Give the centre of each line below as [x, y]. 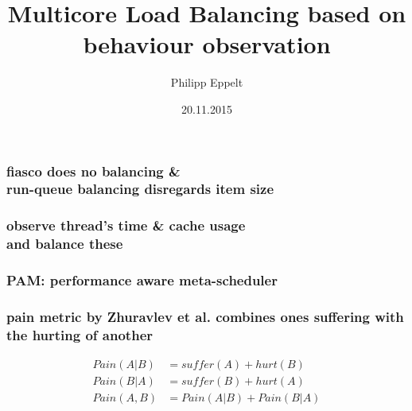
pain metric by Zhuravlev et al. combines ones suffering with [205, 316]
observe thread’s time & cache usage [126, 225]
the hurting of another [80, 334]
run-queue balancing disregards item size [140, 189]
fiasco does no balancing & [93, 171]
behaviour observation [207, 44]
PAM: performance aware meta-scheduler [142, 280]
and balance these [65, 244]
